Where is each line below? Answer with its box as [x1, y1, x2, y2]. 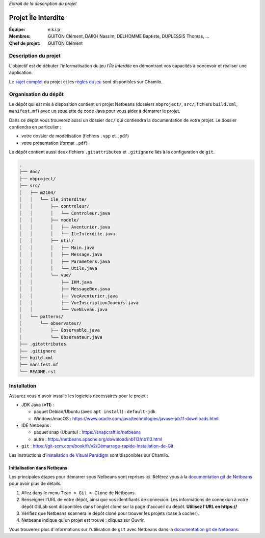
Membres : [9, 33, 31, 39]
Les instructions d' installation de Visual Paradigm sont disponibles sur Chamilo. [9, 452, 170, 458]
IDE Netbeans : [21, 422, 52, 428]
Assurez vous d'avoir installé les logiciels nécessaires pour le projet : [9, 393, 148, 399]
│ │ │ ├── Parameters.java [19, 258, 110, 264]
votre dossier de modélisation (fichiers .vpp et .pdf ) [21, 133, 130, 139]
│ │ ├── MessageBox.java [19, 286, 110, 292]
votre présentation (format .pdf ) [21, 140, 88, 146]
